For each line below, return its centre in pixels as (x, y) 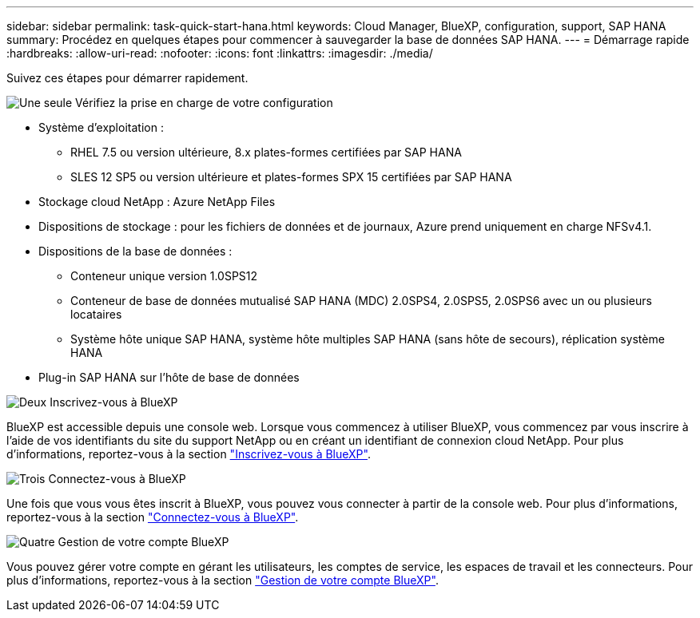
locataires (96, 314)
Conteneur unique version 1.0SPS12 (164, 276)
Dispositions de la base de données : (135, 251)
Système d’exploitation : (101, 127)
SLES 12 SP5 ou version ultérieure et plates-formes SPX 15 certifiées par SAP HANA (291, 177)
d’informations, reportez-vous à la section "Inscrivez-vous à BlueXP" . (189, 454)
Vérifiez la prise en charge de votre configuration (204, 103)
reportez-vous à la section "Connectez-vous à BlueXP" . (153, 517)
